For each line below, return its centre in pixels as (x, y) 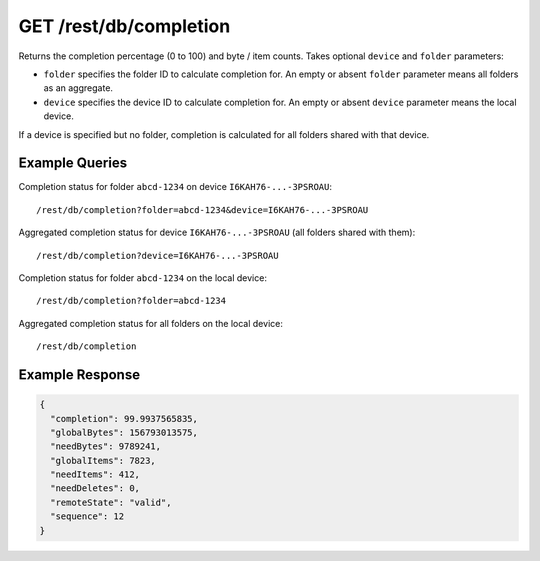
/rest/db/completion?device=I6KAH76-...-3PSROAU (157, 255)
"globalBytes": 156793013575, (124, 432)
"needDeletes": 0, (95, 488)
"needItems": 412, (95, 474)
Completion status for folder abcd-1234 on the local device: (142, 277)
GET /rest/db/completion (124, 26)
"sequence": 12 (87, 516)
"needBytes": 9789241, (106, 446)
